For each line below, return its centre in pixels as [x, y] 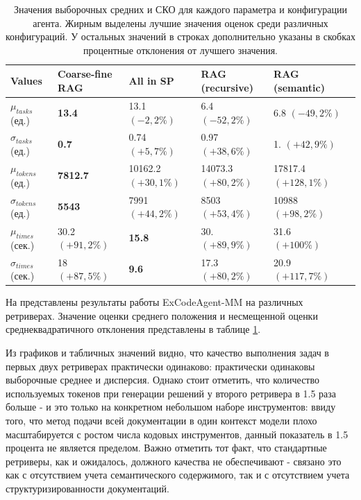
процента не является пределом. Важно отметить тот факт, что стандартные [166, 448]
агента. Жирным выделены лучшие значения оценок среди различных [180, 23]
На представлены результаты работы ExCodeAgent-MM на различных [154, 302]
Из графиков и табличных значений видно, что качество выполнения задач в [167, 353]
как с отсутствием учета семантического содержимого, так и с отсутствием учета [178, 475]
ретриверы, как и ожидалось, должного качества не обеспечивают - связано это [174, 461]
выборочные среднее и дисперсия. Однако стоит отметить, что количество [163, 380]
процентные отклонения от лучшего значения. [180, 50]
